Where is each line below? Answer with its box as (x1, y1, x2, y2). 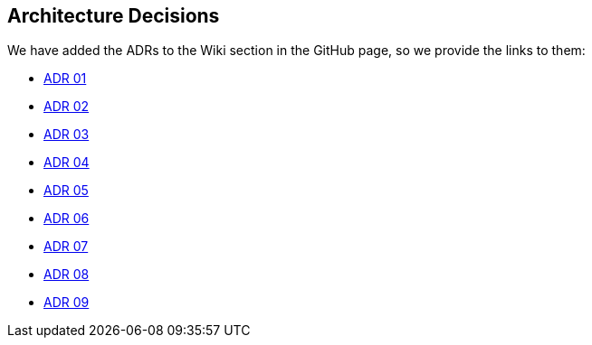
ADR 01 (43, 70, 87, 87)
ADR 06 (43, 210, 90, 227)
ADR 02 (43, 98, 90, 115)
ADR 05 (43, 182, 89, 199)
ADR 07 (43, 238, 89, 255)
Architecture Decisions (7, 5, 220, 27)
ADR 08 (43, 266, 90, 283)
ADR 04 (43, 154, 90, 171)
